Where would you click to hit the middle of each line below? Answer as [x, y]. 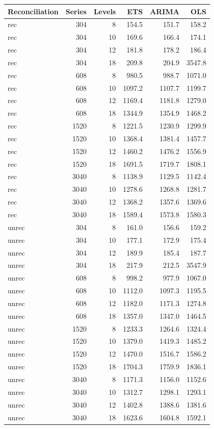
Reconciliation [33, 11]
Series [76, 11]
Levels [105, 11]
